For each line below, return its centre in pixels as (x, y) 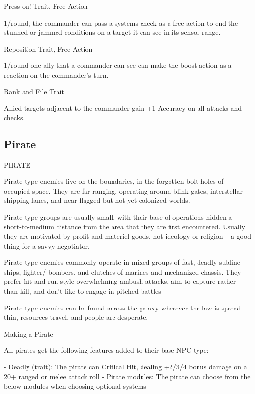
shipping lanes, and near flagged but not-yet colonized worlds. (97, 200)
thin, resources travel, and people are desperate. (76, 317)
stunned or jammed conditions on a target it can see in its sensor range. (112, 32)
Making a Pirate (28, 333)
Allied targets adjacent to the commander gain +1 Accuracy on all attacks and (123, 108)
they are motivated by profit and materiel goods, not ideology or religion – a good (128, 236)
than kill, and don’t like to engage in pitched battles (83, 291)
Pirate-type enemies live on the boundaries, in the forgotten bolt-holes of (114, 181)
